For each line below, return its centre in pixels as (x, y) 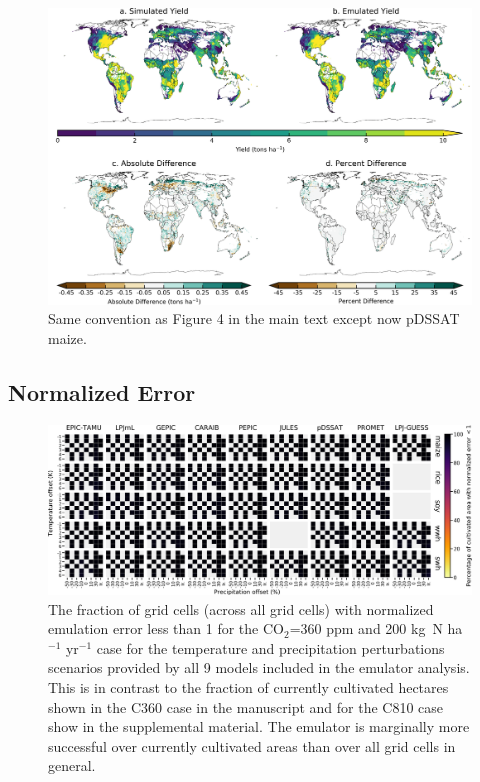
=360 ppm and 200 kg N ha (376, 628)
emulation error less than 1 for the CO (166, 628)
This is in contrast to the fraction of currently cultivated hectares (248, 687)
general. (72, 765)
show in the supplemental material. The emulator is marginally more (259, 726)
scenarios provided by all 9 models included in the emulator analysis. (259, 667)
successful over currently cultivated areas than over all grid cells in (252, 745)
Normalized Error (102, 392)
